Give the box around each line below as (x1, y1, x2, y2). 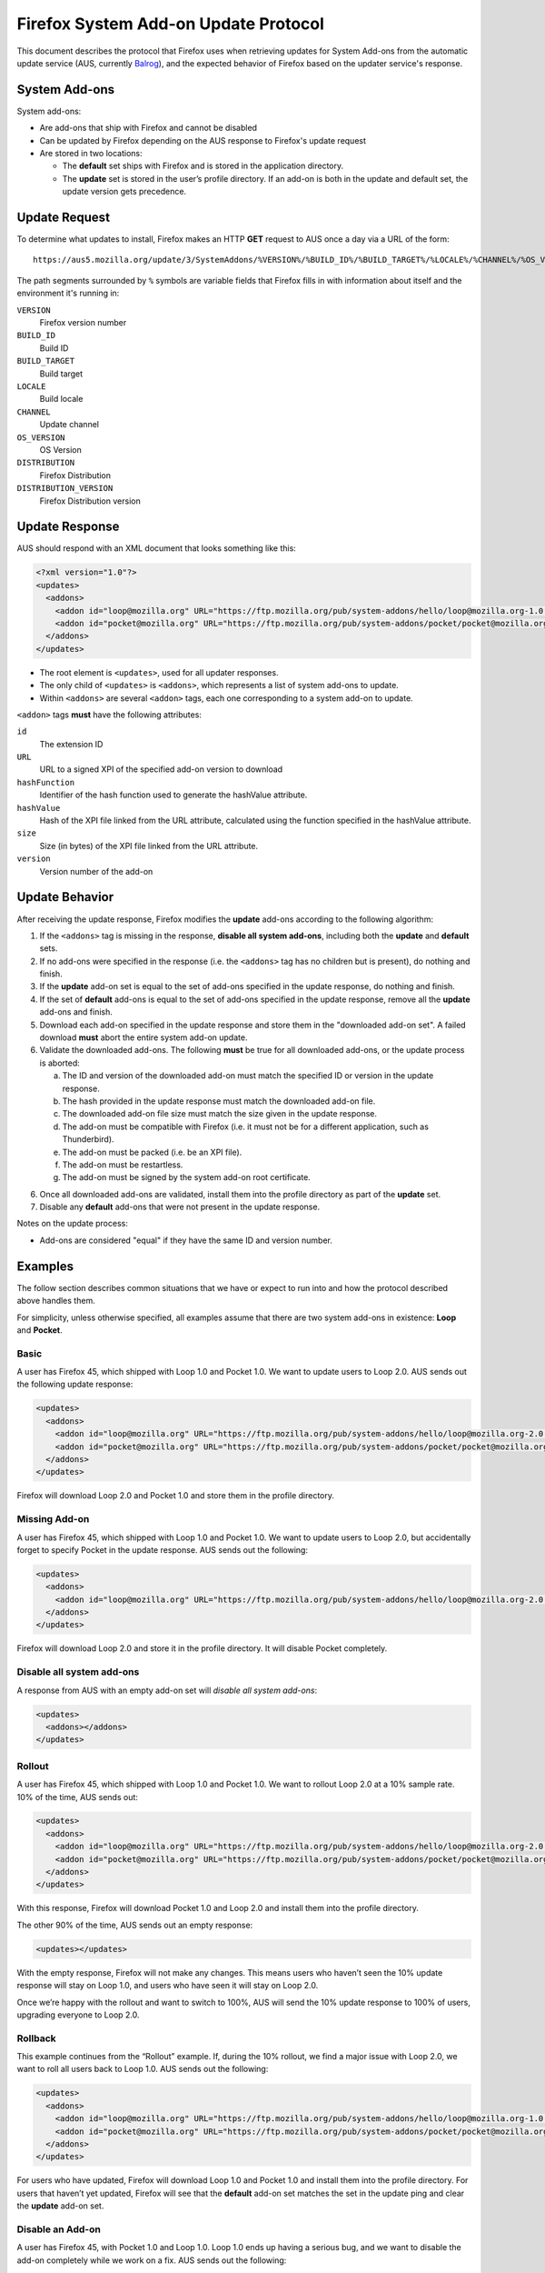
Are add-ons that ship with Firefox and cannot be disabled (39, 123, 258, 134)
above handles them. (16, 1296, 95, 1307)
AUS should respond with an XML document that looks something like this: (16, 543, 297, 554)
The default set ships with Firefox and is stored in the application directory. (62, 160, 344, 172)
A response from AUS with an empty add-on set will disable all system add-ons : (16, 1685, 318, 1696)
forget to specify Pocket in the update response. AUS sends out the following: (16, 1544, 309, 1555)
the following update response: (16, 1378, 134, 1390)
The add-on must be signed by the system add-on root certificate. (62, 1172, 311, 1183)
